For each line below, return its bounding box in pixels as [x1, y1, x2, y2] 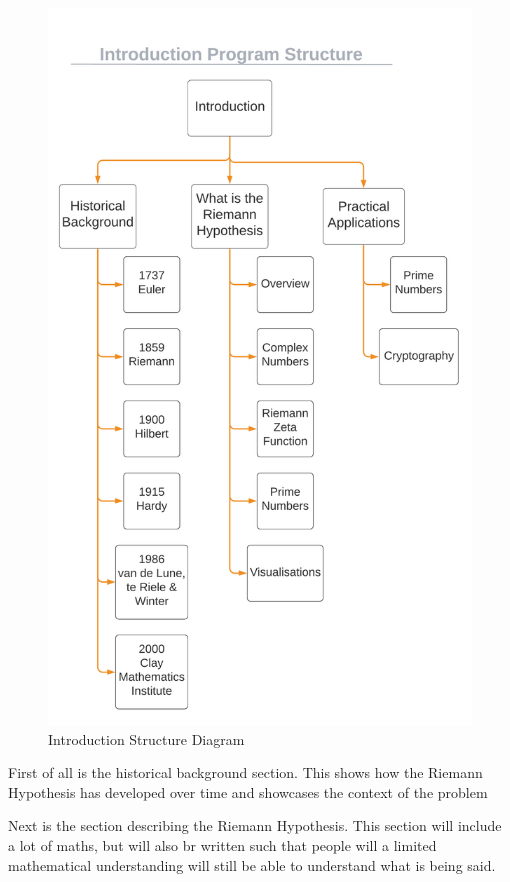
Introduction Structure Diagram [48, 728, 245, 749]
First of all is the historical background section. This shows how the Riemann [8, 762, 483, 783]
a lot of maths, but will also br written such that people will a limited [8, 834, 437, 855]
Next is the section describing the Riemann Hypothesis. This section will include [8, 815, 502, 836]
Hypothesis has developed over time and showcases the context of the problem [8, 781, 488, 802]
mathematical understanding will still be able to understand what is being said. [8, 854, 496, 875]
